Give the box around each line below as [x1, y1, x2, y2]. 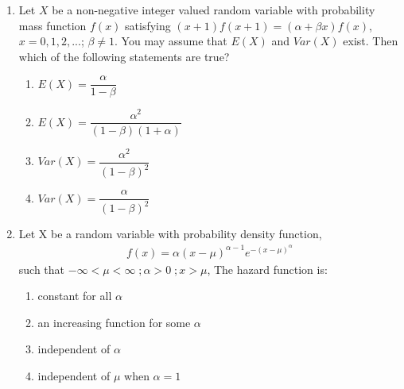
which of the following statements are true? [18, 48, 230, 64]
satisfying [125, 17, 171, 33]
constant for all [37, 287, 112, 304]
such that [18, 260, 65, 277]
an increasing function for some [37, 314, 191, 330]
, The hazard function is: [207, 260, 328, 277]
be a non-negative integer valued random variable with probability [52, 2, 375, 17]
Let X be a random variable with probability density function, [18, 225, 322, 242]
